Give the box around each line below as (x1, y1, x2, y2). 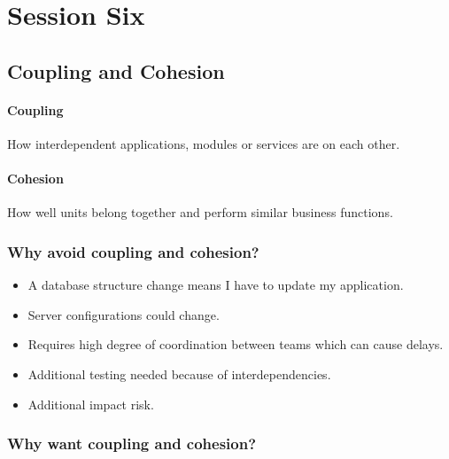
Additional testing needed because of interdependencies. (27, 364, 331, 383)
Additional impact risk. (27, 394, 154, 413)
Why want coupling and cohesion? (7, 432, 257, 455)
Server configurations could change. (27, 305, 220, 323)
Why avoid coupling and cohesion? (7, 240, 259, 262)
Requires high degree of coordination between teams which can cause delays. (27, 335, 444, 354)
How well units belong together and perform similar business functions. (7, 203, 393, 222)
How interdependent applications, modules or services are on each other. (7, 134, 400, 152)
